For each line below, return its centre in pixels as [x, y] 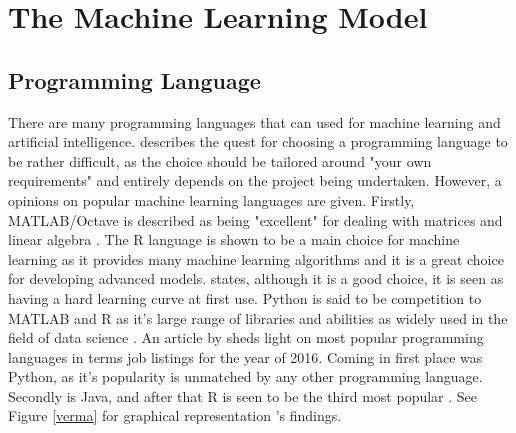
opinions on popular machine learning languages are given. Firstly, [211, 199]
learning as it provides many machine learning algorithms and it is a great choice [256, 258]
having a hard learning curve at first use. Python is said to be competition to [245, 297]
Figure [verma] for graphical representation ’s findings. [175, 415]
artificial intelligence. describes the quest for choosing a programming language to [258, 141]
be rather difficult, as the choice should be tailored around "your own [220, 160]
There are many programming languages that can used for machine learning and [254, 121]
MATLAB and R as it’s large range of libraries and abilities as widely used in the [258, 317]
